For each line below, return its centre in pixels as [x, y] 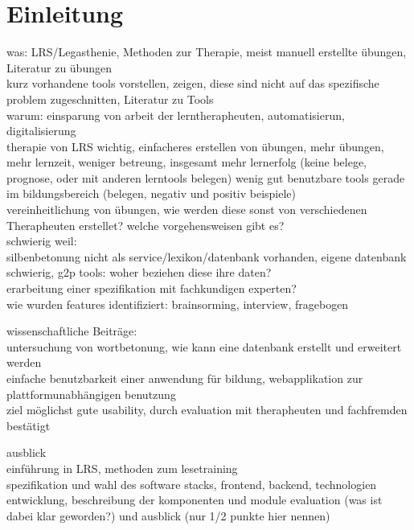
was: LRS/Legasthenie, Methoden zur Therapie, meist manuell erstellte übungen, [207, 52]
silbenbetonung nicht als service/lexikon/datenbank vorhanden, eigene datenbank [207, 256]
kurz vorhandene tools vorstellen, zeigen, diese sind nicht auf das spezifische [193, 83]
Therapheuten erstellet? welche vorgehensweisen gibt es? [146, 225]
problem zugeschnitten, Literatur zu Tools [110, 99]
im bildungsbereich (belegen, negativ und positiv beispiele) [152, 193]
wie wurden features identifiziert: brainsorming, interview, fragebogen [178, 304]
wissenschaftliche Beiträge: [72, 331]
